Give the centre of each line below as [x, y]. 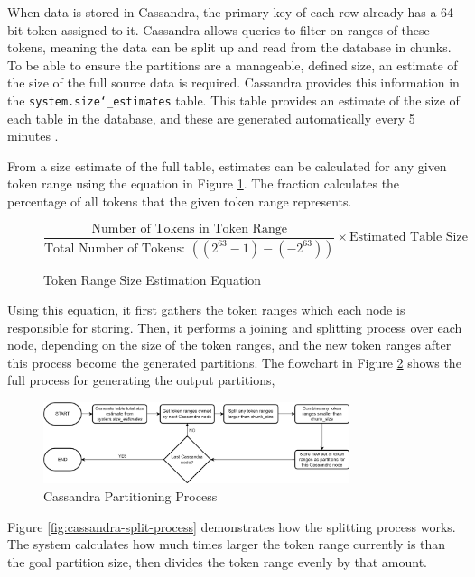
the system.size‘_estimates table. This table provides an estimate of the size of [233, 100]
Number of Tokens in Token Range [189, 229]
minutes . [33, 136]
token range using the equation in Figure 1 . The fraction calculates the [204, 183]
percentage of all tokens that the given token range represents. [180, 201]
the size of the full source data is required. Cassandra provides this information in [233, 82]
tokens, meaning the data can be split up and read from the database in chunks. [229, 47]
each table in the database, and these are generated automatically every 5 [211, 118]
